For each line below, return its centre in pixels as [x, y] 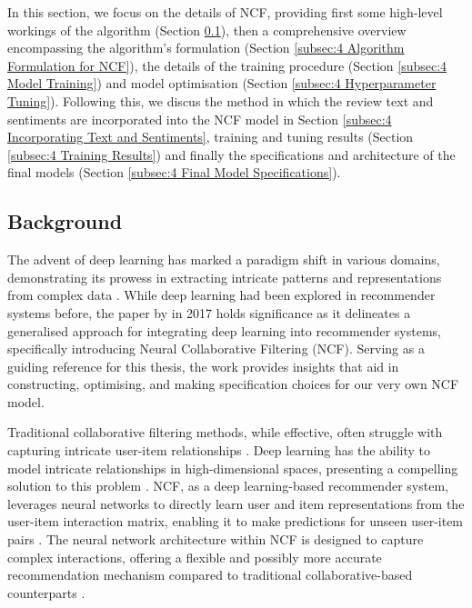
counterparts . [46, 592]
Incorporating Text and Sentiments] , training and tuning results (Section [211, 137]
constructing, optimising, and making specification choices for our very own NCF [233, 384]
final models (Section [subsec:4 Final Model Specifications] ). [174, 172]
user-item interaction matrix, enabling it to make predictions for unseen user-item [236, 521]
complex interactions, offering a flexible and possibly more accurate [195, 557]
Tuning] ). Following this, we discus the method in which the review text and [221, 100]
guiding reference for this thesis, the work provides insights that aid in [203, 366]
